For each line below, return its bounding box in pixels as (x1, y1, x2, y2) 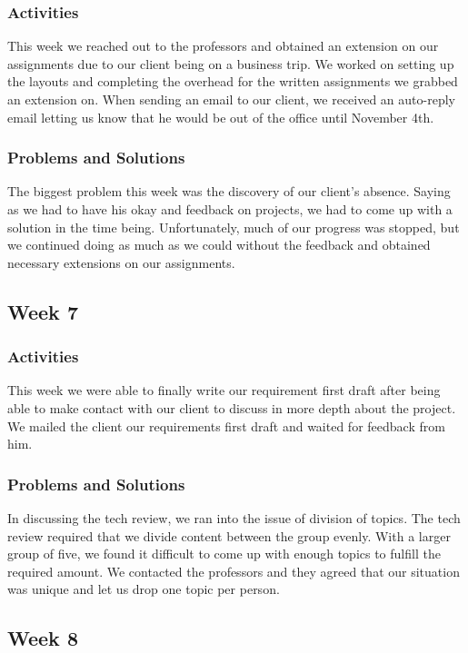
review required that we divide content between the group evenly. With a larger (7, 526, 451, 545)
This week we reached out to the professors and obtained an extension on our (7, 36, 439, 55)
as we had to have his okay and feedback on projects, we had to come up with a (7, 200, 453, 218)
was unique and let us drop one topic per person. (7, 579, 280, 599)
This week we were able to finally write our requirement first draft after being (7, 381, 441, 400)
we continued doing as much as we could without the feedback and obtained (7, 235, 431, 254)
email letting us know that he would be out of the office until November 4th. (7, 107, 434, 126)
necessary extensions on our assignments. (7, 252, 235, 272)
